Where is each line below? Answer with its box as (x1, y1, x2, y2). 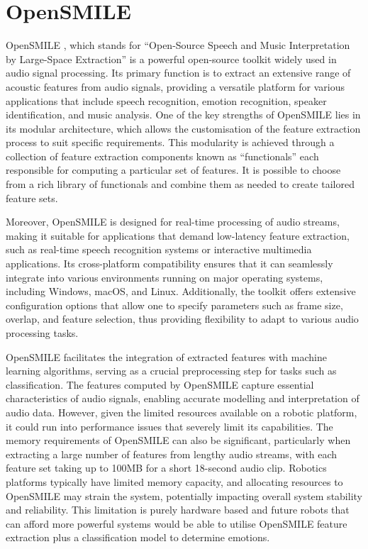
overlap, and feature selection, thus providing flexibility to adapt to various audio (6, 311, 359, 326)
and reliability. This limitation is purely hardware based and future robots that (6, 502, 350, 517)
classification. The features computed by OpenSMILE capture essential (6, 377, 314, 392)
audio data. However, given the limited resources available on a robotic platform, (6, 404, 357, 419)
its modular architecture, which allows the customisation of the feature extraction (6, 121, 361, 135)
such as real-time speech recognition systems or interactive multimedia (6, 242, 312, 257)
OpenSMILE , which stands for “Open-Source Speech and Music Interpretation (6, 38, 350, 52)
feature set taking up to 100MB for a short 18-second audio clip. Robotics (6, 460, 327, 475)
